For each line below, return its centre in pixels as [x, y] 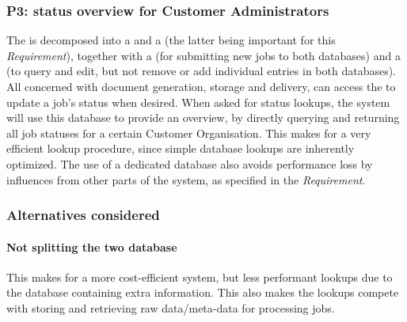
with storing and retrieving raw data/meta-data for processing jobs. [171, 307]
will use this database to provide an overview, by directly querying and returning [203, 117]
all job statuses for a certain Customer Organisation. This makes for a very [189, 133]
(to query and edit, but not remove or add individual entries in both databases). [202, 71]
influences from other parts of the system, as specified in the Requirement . [186, 179]
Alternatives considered [83, 215]
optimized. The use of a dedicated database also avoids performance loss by [190, 163]
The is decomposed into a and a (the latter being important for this [171, 40]
